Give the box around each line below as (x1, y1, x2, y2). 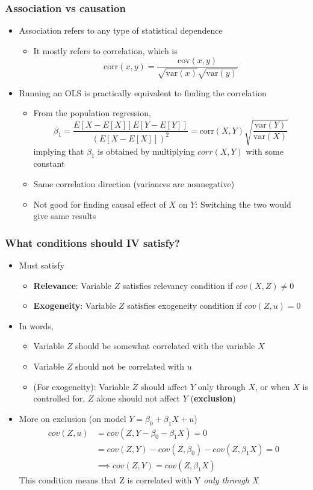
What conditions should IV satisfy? (5, 235, 180, 250)
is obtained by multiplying (98, 144, 195, 157)
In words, (19, 319, 54, 332)
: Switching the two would (195, 197, 291, 210)
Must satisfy (19, 258, 65, 271)
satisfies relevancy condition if (122, 279, 233, 291)
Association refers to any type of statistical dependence (19, 24, 223, 37)
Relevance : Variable (33, 279, 111, 291)
